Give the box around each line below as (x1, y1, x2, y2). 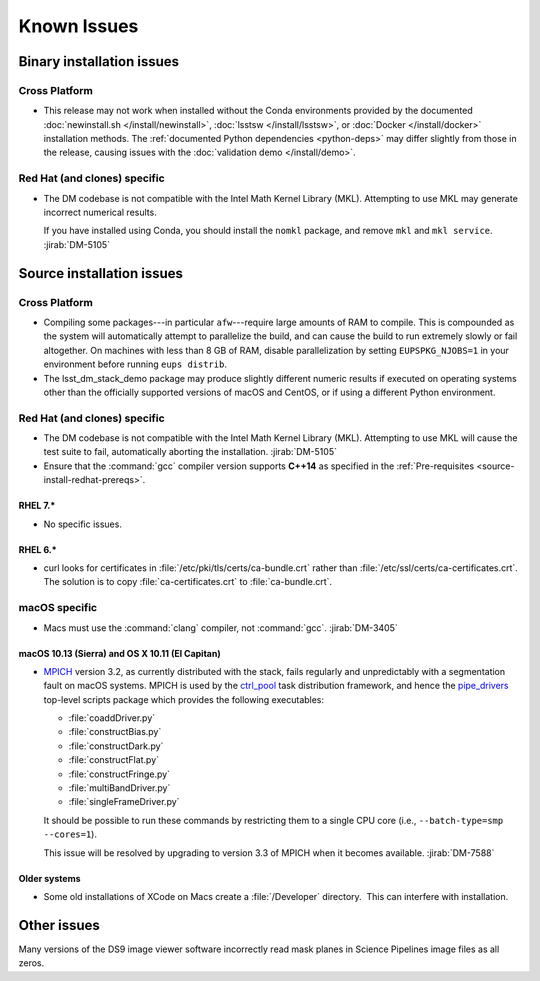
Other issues (18, 916, 100, 934)
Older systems (18, 872, 81, 884)
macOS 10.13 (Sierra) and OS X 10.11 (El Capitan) (18, 647, 221, 659)
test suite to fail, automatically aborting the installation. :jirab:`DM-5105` (43, 446, 337, 458)
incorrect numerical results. (43, 206, 157, 219)
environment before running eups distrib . (43, 358, 227, 370)
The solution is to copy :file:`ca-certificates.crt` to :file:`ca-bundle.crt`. (43, 576, 333, 588)
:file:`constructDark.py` (68, 740, 164, 752)
